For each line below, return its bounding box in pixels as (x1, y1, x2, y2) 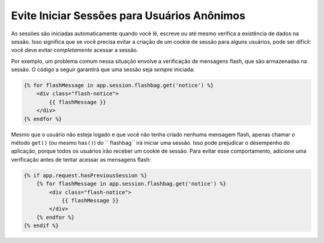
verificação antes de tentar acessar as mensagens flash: (11, 156, 151, 163)
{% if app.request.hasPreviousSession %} (23, 172, 148, 179)
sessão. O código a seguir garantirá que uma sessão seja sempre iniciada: (11, 66, 195, 73)
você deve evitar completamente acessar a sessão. (11, 47, 139, 54)
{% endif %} (23, 222, 59, 229)
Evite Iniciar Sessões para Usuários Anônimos (11, 9, 245, 22)
